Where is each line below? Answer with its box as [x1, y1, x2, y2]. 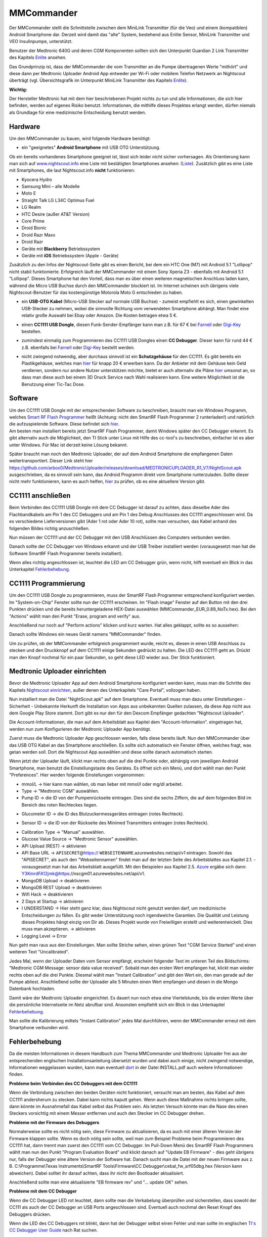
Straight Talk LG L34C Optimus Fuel [21, 197, 94, 203]
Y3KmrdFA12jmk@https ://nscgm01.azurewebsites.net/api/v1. [21, 871, 145, 877]
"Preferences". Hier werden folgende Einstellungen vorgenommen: [9, 772, 145, 778]
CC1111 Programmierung [9, 579, 86, 588]
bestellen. [21, 328, 42, 334]
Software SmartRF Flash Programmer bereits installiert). [9, 550, 123, 556]
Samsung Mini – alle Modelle [21, 184, 80, 190]
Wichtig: [9, 87, 27, 93]
